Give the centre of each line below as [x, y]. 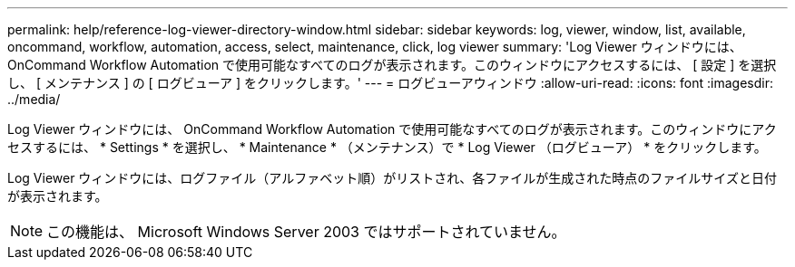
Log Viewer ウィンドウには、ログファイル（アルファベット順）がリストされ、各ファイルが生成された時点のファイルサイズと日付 [392, 178]
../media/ [34, 99]
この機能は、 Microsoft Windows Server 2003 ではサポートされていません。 [306, 232]
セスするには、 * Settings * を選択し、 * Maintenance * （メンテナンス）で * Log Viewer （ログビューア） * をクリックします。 [387, 147]
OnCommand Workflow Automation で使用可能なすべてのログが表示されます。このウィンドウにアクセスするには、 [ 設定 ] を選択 [392, 65]
